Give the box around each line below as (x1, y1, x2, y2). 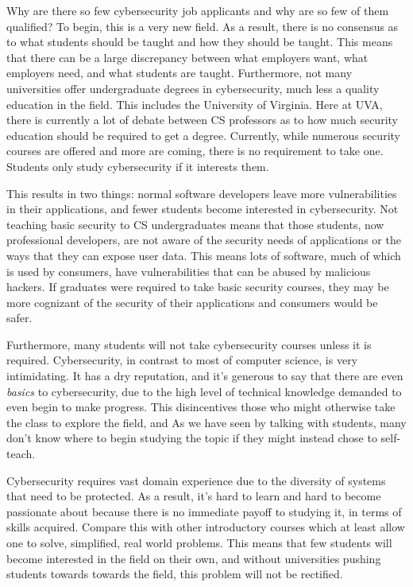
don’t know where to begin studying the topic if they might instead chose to (6, 430, 377, 446)
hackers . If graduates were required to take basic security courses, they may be (6, 278, 389, 295)
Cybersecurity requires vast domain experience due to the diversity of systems (6, 472, 386, 488)
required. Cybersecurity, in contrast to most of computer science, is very (6, 352, 358, 368)
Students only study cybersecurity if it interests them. (6, 157, 269, 174)
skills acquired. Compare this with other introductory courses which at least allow (6, 519, 405, 535)
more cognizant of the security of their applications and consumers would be (6, 293, 378, 310)
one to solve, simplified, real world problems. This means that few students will (6, 535, 392, 550)
